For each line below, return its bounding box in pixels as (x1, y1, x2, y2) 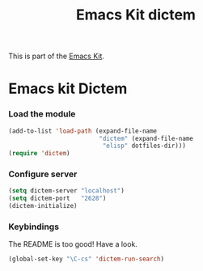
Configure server (8, 168, 78, 180)
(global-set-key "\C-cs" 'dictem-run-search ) (8, 255, 164, 264)
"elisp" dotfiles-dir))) (102, 142, 186, 150)
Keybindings (8, 221, 59, 232)
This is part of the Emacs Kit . (8, 51, 105, 61)
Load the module (8, 108, 76, 120)
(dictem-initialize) (8, 202, 78, 210)
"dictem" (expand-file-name (98, 134, 194, 142)
